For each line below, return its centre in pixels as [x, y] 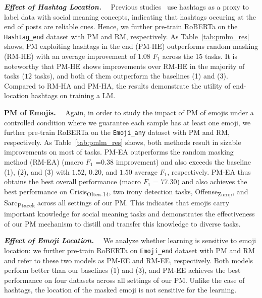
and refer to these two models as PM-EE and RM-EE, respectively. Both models [129, 260]
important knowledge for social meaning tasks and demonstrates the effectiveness [129, 214]
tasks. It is [221, 56]
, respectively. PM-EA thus [209, 171]
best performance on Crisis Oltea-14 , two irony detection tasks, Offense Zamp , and [126, 192]
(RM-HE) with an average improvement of [70, 56]
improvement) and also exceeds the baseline [184, 162]
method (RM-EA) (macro [44, 162]
